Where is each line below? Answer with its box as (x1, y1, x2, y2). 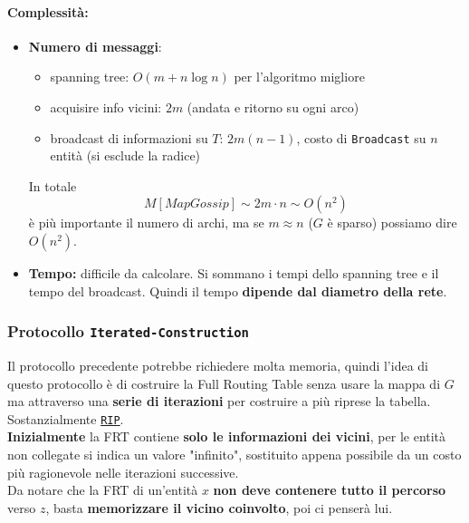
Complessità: (7, 2, 89, 21)
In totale (28, 176, 77, 195)
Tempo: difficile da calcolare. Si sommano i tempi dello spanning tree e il (28, 264, 439, 283)
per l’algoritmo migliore (234, 67, 365, 86)
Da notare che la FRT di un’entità (7, 480, 198, 499)
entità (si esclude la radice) (50, 146, 201, 165)
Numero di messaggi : (28, 36, 162, 55)
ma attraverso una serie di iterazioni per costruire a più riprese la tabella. (7, 392, 431, 411)
